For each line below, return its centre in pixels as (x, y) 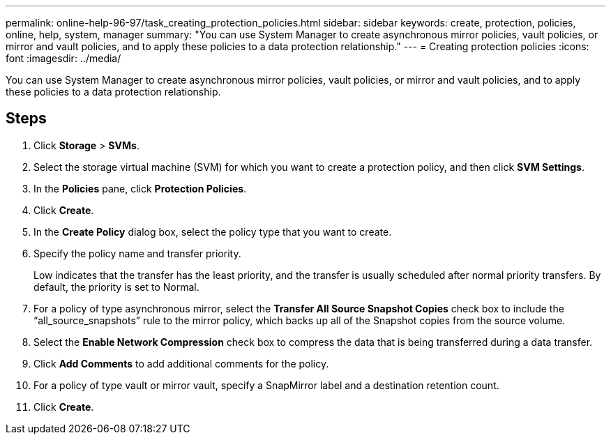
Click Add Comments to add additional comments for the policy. (181, 363)
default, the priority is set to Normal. (116, 287)
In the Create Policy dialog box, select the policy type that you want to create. (213, 232)
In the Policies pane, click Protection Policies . (140, 188)
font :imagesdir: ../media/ (63, 58)
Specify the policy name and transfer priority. (137, 253)
